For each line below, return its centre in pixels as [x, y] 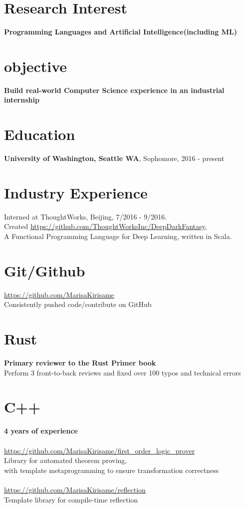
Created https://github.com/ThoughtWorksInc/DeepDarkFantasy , [106, 226]
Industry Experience [76, 192]
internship [22, 100]
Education [40, 134]
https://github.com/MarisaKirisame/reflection [75, 489]
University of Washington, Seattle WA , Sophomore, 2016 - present [114, 158]
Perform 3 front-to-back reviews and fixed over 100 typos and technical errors [122, 372]
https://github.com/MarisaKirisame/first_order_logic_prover [100, 450]
